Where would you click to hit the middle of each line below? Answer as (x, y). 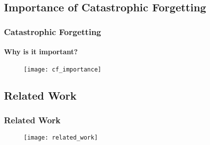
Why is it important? (41, 52)
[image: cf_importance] (63, 70)
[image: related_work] (61, 138)
